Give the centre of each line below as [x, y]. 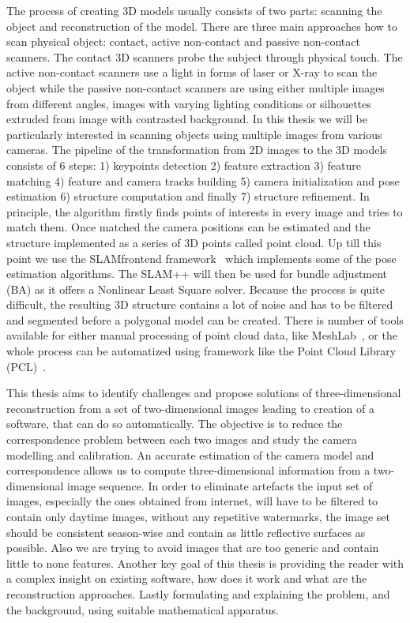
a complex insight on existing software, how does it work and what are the [187, 578]
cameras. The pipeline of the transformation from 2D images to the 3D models [197, 150]
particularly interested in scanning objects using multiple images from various [194, 134]
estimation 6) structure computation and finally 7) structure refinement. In [188, 196]
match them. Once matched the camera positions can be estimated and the [188, 227]
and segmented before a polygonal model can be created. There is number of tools [205, 319]
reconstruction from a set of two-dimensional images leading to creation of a [190, 408]
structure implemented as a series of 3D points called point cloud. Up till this [194, 242]
